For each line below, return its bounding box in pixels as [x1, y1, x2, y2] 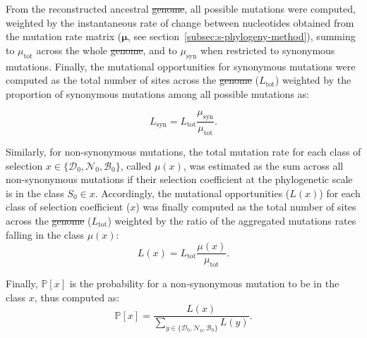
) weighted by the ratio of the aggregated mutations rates [107, 213, 356, 227]
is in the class [6, 185, 64, 200]
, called [120, 158, 152, 173]
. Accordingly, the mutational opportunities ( [95, 185, 290, 200]
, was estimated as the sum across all [183, 158, 344, 173]
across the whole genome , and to [36, 42, 177, 57]
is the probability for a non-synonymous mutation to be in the [69, 276, 339, 290]
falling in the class [6, 227, 84, 242]
